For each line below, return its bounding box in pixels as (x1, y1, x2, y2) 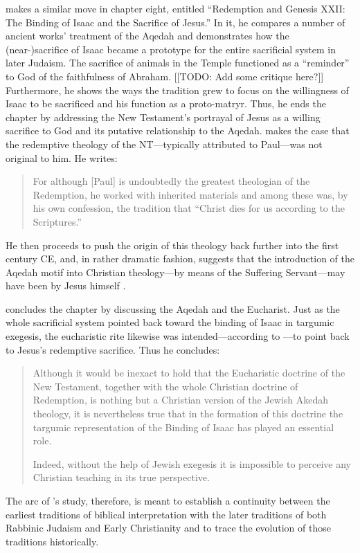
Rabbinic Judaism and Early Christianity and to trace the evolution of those (6, 520, 331, 535)
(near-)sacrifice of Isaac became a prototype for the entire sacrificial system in (6, 42, 336, 56)
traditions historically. (6, 534, 99, 548)
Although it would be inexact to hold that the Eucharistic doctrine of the (33, 365, 345, 380)
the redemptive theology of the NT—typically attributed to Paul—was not (6, 136, 323, 151)
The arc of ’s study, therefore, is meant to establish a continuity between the (6, 493, 330, 507)
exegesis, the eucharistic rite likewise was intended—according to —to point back (6, 329, 350, 343)
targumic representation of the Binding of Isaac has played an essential (33, 419, 334, 434)
